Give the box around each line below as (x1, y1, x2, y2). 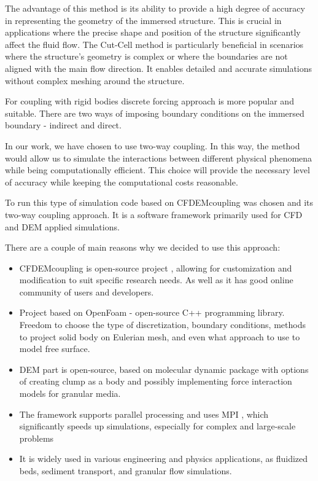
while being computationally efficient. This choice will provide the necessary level (5, 163, 310, 176)
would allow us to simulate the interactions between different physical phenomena (5, 151, 312, 164)
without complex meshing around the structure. (5, 74, 185, 87)
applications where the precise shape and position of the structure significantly (5, 26, 301, 39)
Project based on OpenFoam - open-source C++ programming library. (19, 306, 285, 319)
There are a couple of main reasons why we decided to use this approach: (5, 241, 281, 254)
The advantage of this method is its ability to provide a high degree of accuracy (5, 2, 305, 14)
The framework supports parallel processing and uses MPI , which (19, 407, 269, 420)
